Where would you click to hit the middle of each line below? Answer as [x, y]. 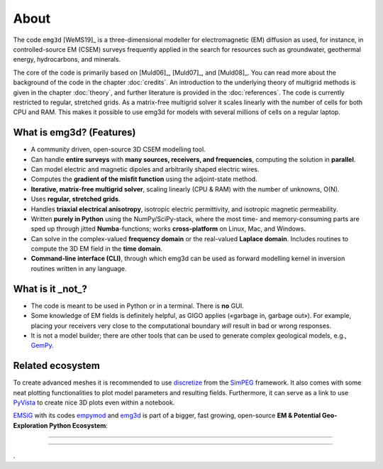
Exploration [30, 425]
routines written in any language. [79, 268]
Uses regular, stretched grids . [76, 199]
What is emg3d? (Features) [74, 132]
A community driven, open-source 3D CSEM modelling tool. [118, 150]
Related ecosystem [57, 366]
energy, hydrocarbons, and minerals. [67, 60]
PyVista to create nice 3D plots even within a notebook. [94, 403]
